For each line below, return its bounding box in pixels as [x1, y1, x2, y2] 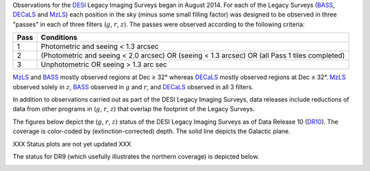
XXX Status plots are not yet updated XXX [12, 139, 132, 148]
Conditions [40, 33, 78, 43]
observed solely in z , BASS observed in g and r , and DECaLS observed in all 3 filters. [12, 82, 254, 91]
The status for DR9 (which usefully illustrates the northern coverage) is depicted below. [12, 152, 260, 161]
